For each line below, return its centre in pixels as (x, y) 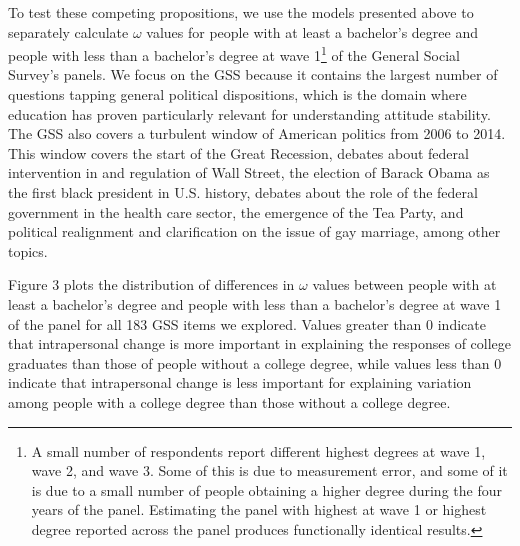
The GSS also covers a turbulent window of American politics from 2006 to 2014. (257, 133)
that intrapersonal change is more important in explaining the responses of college (260, 343)
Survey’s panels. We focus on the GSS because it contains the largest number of (253, 74)
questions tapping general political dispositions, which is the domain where (237, 94)
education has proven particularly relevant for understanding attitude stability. (249, 113)
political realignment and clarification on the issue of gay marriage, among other (254, 231)
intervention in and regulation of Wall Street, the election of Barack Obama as (249, 172)
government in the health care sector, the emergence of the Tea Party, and (236, 211)
